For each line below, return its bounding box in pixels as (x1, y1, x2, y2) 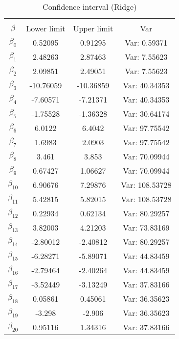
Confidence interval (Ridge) (43, 1, 137, 12)
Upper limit (73, 23, 113, 34)
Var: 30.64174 (123, 108, 170, 119)
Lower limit (26, 23, 66, 34)
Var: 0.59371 (125, 37, 168, 48)
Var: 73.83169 (123, 222, 170, 233)
